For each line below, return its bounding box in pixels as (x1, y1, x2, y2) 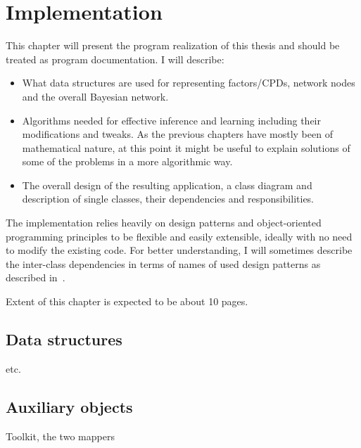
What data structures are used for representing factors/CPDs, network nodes (22, 75, 355, 90)
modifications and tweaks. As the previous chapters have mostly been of (22, 127, 333, 141)
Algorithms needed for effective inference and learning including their (22, 113, 321, 127)
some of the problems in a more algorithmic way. (22, 154, 233, 169)
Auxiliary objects (6, 395, 133, 417)
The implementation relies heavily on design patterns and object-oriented (6, 215, 322, 230)
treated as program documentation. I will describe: (6, 51, 224, 66)
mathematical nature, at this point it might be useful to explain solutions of (22, 140, 350, 155)
